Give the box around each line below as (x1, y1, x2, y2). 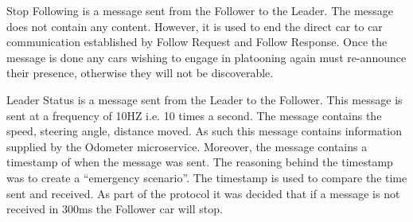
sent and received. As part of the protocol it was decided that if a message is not (6, 185, 400, 201)
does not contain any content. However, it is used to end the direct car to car (6, 18, 383, 34)
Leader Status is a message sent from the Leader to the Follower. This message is (6, 91, 403, 107)
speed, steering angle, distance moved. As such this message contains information (6, 123, 402, 139)
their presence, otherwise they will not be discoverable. (6, 64, 274, 81)
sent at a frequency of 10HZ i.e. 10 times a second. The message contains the (6, 107, 382, 123)
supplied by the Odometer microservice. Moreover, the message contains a (6, 138, 368, 154)
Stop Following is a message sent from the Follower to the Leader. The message (6, 2, 394, 18)
